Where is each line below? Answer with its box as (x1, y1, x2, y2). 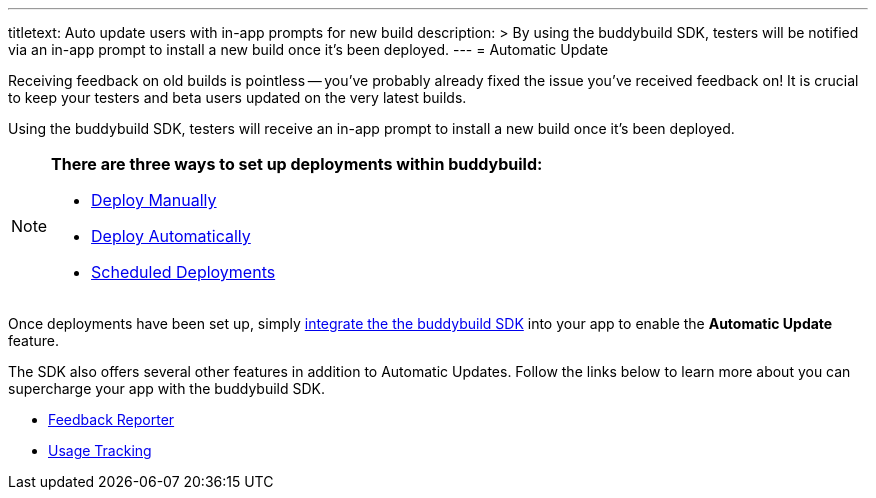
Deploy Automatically (91, 226, 251, 246)
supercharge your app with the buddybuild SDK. (8, 380, 325, 397)
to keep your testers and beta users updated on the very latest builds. (8, 89, 467, 106)
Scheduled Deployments (91, 262, 276, 282)
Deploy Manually (91, 190, 217, 210)
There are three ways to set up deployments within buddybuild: (51, 154, 543, 174)
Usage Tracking (48, 442, 152, 459)
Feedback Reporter (48, 411, 175, 428)
